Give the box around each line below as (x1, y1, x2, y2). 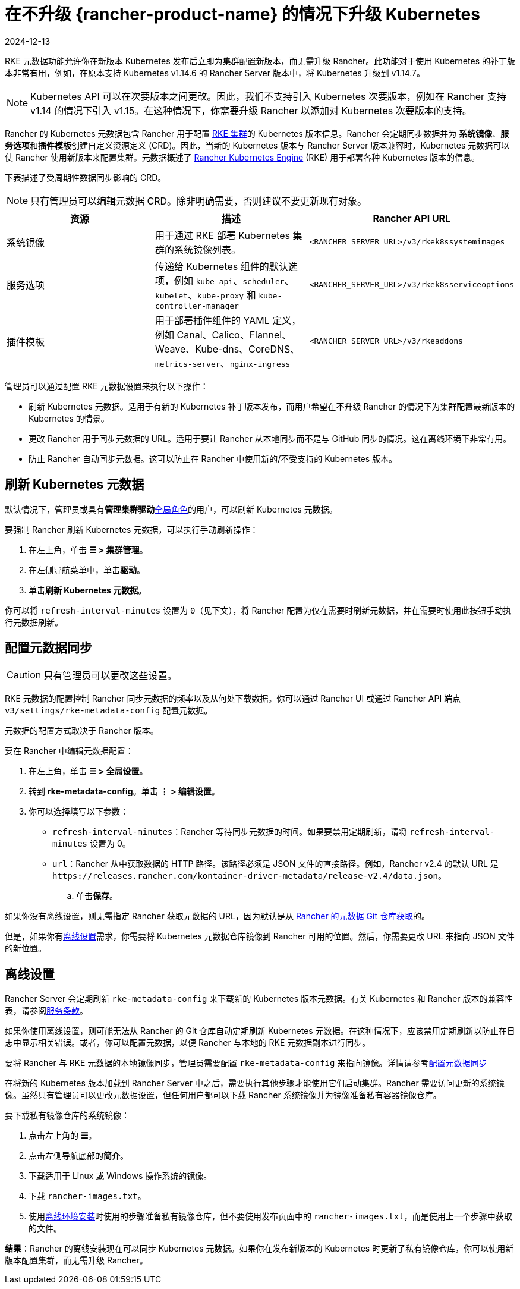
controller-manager (155, 301, 239, 310)
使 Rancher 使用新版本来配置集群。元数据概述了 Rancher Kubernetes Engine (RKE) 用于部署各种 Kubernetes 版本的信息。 (5, 152, 480, 162)
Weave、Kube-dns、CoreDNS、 (155, 342, 300, 355)
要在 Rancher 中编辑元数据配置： (5, 746, 134, 756)
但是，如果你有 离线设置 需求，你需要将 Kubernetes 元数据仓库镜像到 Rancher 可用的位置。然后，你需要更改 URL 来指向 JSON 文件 (5, 931, 515, 942)
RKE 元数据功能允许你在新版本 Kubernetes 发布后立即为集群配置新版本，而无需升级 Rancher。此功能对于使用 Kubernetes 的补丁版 (5, 55, 515, 66)
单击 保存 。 (76, 891, 118, 901)
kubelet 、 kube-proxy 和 (155, 288, 256, 301)
